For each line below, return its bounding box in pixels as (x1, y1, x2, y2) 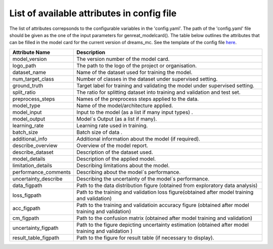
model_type (12, 102, 40, 109)
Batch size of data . (76, 128, 122, 135)
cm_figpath (12, 215, 39, 222)
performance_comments (12, 168, 71, 175)
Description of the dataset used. (76, 149, 153, 156)
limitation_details (12, 162, 53, 169)
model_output (12, 115, 45, 122)
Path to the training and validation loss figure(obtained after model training (76, 188, 254, 195)
